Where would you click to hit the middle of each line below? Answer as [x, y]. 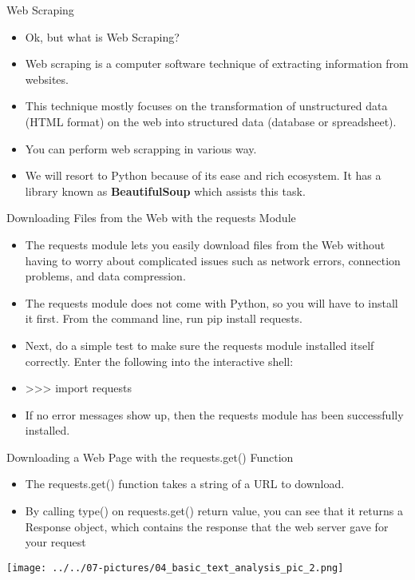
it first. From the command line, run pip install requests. [164, 318]
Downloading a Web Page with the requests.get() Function [150, 457]
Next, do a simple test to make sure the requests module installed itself [200, 345]
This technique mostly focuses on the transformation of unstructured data [206, 106]
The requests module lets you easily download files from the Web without [205, 244]
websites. [47, 79]
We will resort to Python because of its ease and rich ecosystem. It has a [203, 175]
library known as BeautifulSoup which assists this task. [165, 191]
